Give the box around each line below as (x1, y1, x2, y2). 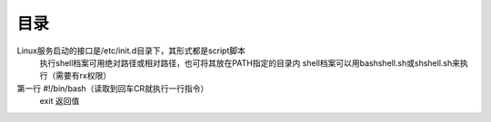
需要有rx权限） (55, 70, 112, 81)
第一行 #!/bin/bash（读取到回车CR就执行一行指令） (16, 82, 209, 94)
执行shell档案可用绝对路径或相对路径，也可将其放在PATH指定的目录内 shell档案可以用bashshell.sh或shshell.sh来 (39, 57, 461, 68)
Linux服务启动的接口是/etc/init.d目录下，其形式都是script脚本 (16, 45, 245, 56)
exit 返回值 (39, 96, 80, 107)
